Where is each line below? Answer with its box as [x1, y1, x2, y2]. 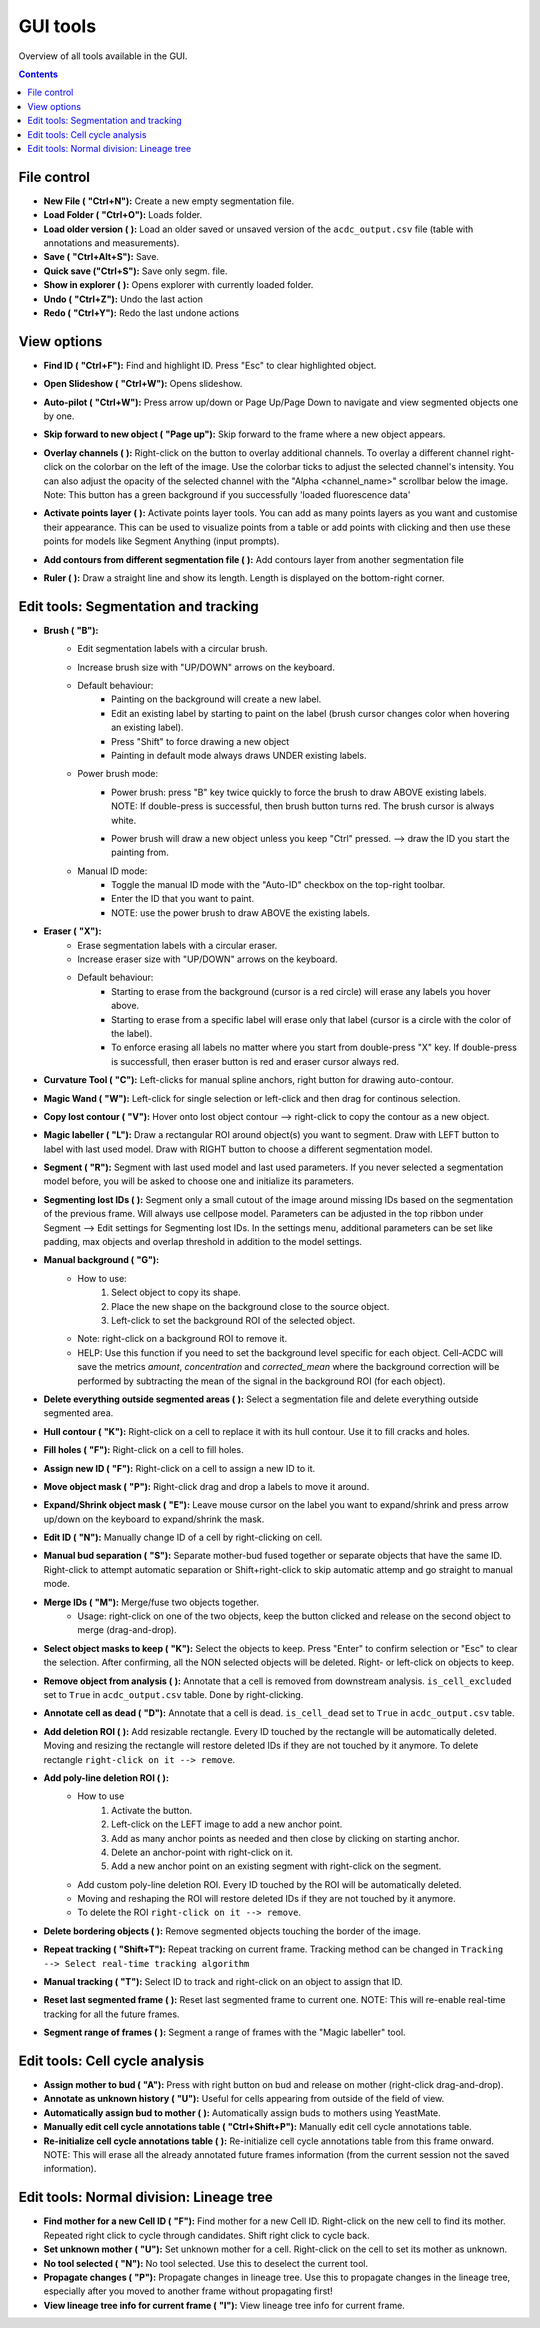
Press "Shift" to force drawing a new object [111, 735, 290, 747]
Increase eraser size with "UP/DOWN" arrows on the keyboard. [77, 953, 339, 965]
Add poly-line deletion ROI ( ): [43, 1771, 170, 1784]
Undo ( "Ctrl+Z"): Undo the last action [43, 293, 204, 305]
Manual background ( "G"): [43, 1254, 160, 1266]
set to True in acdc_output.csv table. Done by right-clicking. [43, 1688, 304, 1700]
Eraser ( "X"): [43, 925, 102, 937]
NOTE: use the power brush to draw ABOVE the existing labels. [111, 906, 370, 919]
